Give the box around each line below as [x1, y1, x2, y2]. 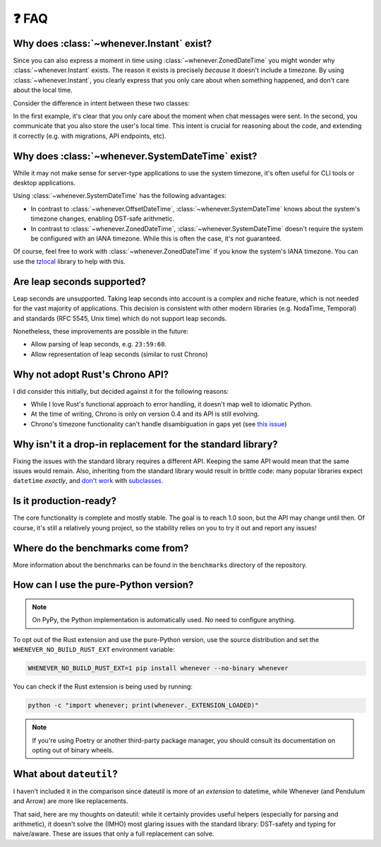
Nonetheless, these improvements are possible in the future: [13, 327, 189, 335]
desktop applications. [13, 179, 75, 187]
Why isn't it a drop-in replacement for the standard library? [13, 438, 278, 450]
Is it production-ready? [13, 495, 116, 507]
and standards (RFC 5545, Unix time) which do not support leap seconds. [13, 314, 227, 322]
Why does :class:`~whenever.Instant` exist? [13, 37, 212, 49]
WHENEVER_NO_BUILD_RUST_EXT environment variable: [13, 646, 175, 654]
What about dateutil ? [13, 768, 118, 780]
